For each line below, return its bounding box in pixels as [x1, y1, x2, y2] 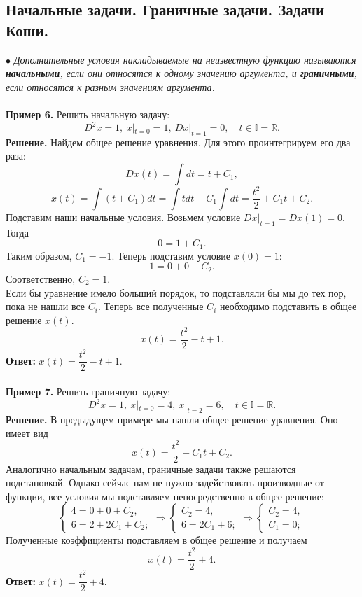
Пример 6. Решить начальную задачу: [6, 106, 170, 121]
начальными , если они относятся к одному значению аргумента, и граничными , [6, 66, 357, 80]
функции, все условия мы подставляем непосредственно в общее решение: [6, 489, 324, 503]
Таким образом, [6, 248, 72, 262]
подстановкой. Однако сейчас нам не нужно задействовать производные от [6, 475, 324, 490]
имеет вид [6, 426, 48, 440]
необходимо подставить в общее [219, 299, 357, 314]
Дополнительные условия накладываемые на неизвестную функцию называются [13, 52, 356, 66]
